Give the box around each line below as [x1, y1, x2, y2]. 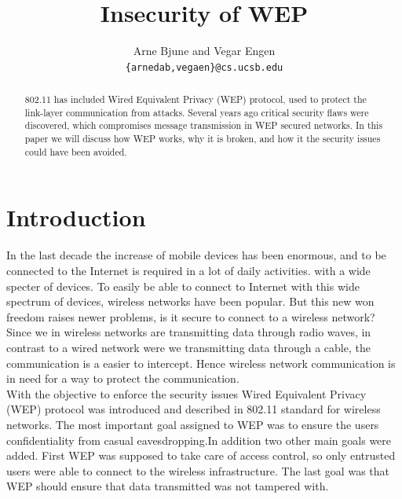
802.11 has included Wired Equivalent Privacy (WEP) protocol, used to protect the [24, 93, 367, 106]
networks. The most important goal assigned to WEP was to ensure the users [6, 416, 379, 432]
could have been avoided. [24, 145, 127, 158]
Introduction [6, 201, 146, 233]
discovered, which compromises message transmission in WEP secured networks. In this [24, 119, 383, 132]
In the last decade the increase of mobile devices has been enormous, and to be [6, 247, 386, 263]
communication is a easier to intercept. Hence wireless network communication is [6, 354, 396, 371]
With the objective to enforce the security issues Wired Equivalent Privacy [6, 385, 367, 402]
